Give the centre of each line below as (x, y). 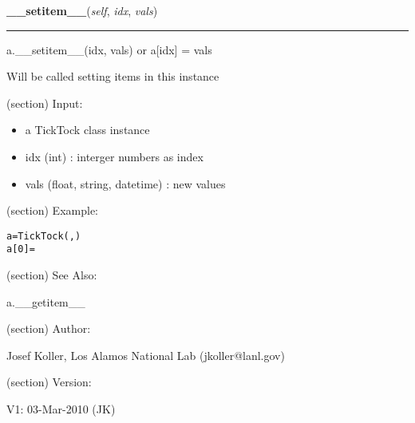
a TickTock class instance (87, 130)
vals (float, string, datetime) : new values (125, 183)
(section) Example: (52, 210)
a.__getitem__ (46, 301)
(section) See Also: (52, 275)
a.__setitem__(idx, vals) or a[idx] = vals (109, 49)
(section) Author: (49, 328)
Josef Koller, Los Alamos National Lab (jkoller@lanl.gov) (146, 355)
